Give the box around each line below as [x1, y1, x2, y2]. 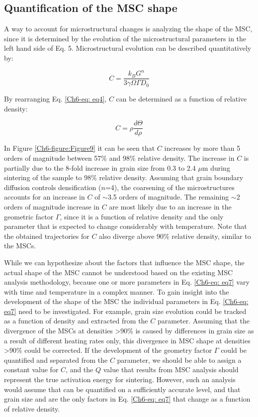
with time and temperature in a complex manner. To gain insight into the [4, 286, 229, 297]
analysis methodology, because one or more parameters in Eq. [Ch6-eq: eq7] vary [4, 277, 250, 287]
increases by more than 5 [164, 143, 241, 153]
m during [202, 162, 230, 173]
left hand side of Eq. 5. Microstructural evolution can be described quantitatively [4, 43, 252, 53]
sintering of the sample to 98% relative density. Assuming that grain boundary [4, 172, 244, 183]
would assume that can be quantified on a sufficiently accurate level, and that [4, 384, 241, 394]
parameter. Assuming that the [157, 315, 250, 326]
